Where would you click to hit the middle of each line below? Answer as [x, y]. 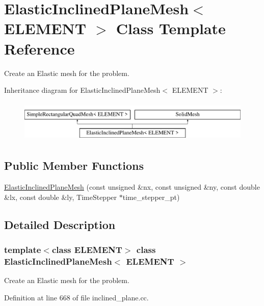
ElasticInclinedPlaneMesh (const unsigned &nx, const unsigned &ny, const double [132, 187]
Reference [39, 48]
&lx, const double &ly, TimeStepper [61, 197]
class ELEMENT [87, 249]
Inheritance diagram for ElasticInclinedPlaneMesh [82, 90]
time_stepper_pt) [151, 197]
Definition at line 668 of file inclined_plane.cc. [76, 297]
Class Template [171, 28]
